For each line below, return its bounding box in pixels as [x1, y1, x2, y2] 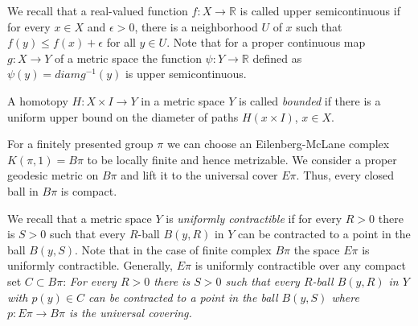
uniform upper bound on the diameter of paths [7, 108, 239, 125]
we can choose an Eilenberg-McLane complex [166, 135, 390, 152]
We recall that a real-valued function [7, 2, 188, 19]
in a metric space [141, 92, 225, 109]
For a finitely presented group [7, 135, 154, 152]
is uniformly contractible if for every [166, 209, 342, 226]
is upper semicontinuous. [125, 65, 247, 82]
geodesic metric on [7, 167, 99, 184]
